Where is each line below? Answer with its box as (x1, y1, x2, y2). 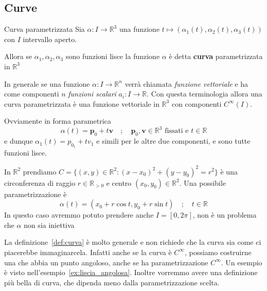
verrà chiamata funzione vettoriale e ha (124, 78, 248, 89)
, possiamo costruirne (184, 246, 252, 257)
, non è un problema (192, 209, 257, 220)
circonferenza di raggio (4, 177, 76, 188)
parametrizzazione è (4, 188, 67, 199)
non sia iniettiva (24, 219, 75, 230)
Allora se (4, 51, 32, 62)
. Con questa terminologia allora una (147, 88, 262, 99)
